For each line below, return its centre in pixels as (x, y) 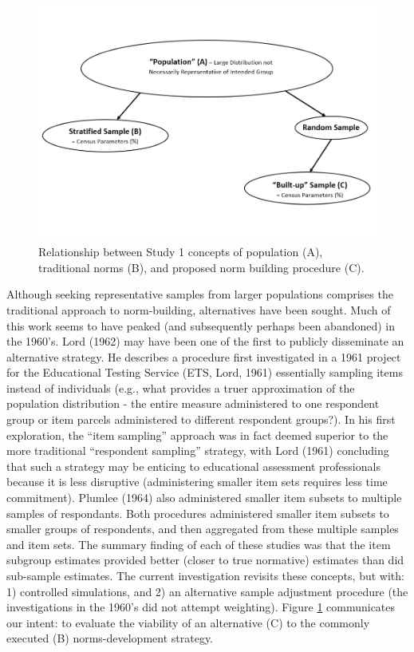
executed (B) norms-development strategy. (110, 638)
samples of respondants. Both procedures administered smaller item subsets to (198, 513)
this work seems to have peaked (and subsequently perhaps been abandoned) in (201, 325)
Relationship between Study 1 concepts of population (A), (181, 252)
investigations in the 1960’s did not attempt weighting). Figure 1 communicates (201, 607)
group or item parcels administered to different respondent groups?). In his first (201, 419)
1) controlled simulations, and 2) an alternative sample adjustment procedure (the (207, 591)
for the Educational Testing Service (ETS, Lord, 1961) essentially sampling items (205, 372)
